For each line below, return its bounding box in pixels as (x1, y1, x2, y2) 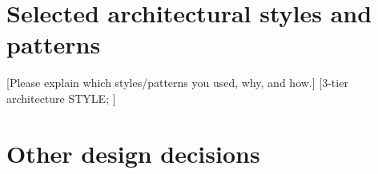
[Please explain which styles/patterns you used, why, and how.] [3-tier (6, 74, 348, 91)
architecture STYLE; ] (6, 89, 116, 106)
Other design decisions (6, 136, 260, 169)
